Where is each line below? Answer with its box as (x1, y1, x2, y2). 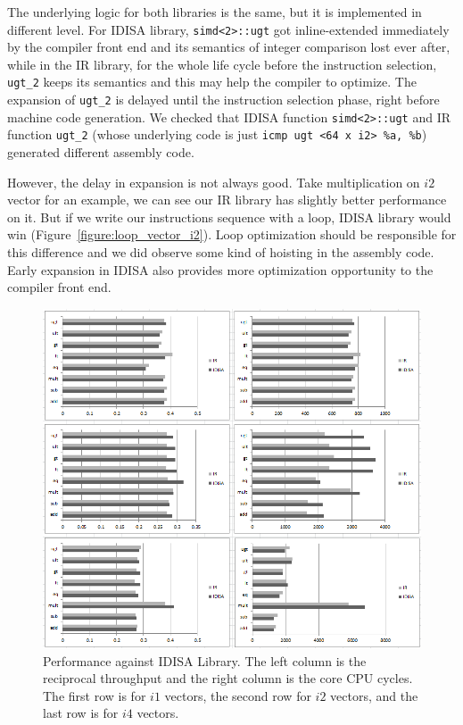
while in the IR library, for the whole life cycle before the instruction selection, (7, 54, 437, 73)
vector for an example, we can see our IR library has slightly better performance (7, 190, 447, 209)
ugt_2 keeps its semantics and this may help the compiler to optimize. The (7, 72, 417, 91)
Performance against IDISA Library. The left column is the (43, 651, 367, 670)
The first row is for (43, 686, 146, 704)
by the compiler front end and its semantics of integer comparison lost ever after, (7, 37, 451, 56)
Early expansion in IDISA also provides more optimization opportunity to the (7, 260, 434, 279)
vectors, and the (330, 686, 418, 704)
